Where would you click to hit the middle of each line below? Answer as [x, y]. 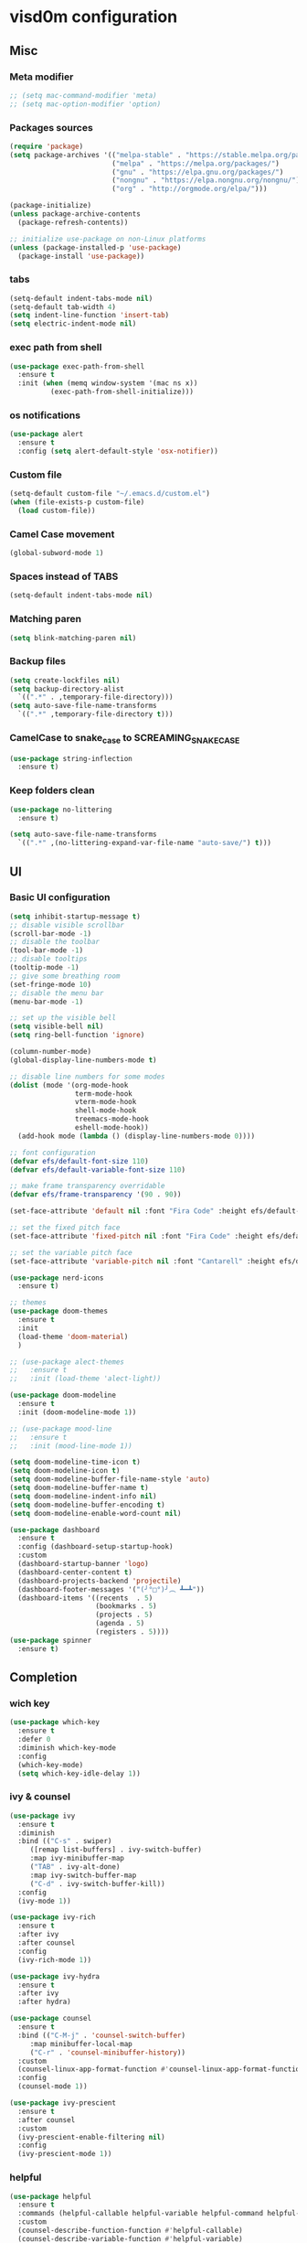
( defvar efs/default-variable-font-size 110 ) [97, 1170]
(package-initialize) [51, 206]
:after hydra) [44, 2002]
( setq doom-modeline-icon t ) [65, 1471]
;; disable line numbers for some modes [88, 1077]
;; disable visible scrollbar [67, 925]
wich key [30, 1703]
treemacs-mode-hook [111, 1119]
